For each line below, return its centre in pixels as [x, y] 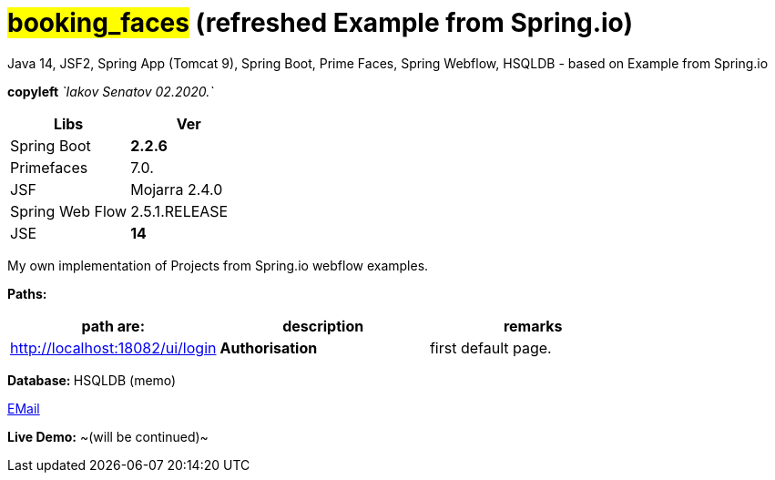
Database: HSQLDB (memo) [92, 380]
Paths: [27, 293]
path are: [113, 326]
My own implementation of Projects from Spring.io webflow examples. [218, 265]
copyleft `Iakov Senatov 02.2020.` [111, 91]
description [323, 326]
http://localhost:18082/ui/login [113, 347]
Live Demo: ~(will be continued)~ [108, 436]
